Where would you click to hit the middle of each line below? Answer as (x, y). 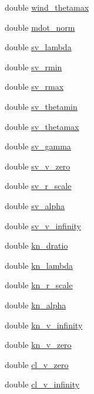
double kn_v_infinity (44, 325)
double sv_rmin (33, 66)
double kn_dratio (36, 245)
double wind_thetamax (47, 7)
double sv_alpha (35, 205)
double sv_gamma (38, 146)
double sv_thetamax (42, 126)
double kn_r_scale (39, 285)
